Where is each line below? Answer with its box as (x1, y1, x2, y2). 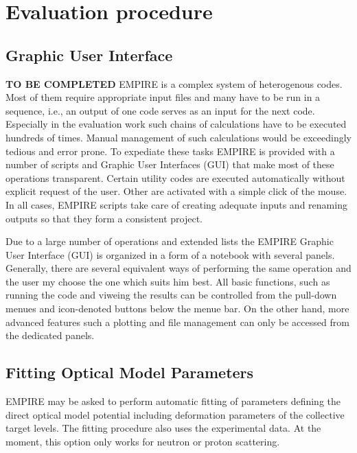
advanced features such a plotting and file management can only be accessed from (5, 314, 349, 329)
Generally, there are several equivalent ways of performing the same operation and (5, 261, 352, 275)
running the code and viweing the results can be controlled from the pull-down (5, 288, 337, 302)
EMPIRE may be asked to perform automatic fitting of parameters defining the (5, 394, 341, 408)
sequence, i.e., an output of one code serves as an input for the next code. (5, 103, 315, 117)
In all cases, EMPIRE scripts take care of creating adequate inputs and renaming (5, 197, 347, 211)
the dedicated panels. (5, 328, 95, 342)
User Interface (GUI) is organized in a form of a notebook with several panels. (5, 247, 335, 262)
